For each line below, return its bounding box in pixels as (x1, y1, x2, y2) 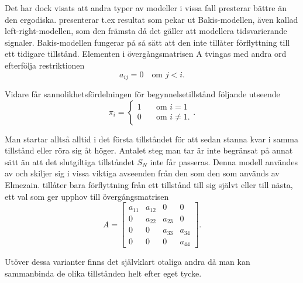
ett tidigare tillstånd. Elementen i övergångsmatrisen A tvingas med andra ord (5, 47, 287, 60)
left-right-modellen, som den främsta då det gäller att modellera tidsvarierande (5, 25, 287, 37)
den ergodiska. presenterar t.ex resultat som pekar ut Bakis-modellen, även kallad (5, 13, 298, 25)
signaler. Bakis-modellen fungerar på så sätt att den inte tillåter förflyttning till (5, 36, 290, 48)
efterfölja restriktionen (5, 59, 85, 71)
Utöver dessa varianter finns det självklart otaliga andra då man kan (5, 255, 250, 268)
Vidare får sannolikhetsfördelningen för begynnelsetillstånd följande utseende (5, 88, 280, 100)
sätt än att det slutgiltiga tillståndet (5, 155, 135, 168)
